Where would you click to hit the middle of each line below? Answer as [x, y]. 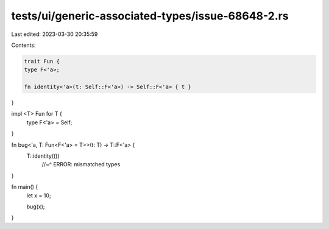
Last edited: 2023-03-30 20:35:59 [55, 34]
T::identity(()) [43, 156]
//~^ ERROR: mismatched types [81, 164]
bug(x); [36, 206]
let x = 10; [39, 196]
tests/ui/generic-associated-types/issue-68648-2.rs [150, 16]
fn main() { [25, 187]
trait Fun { [42, 61]
